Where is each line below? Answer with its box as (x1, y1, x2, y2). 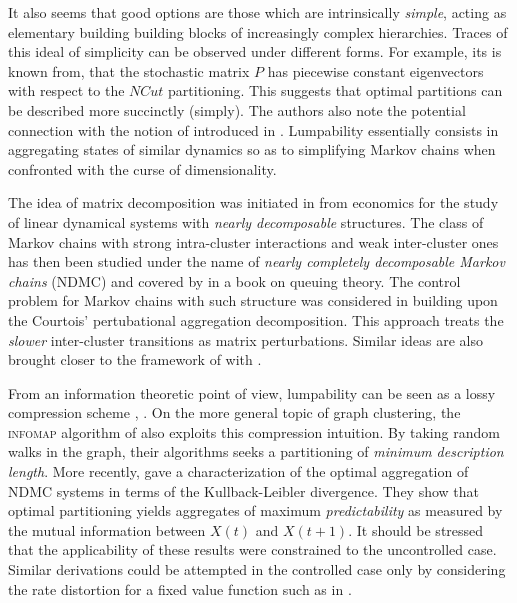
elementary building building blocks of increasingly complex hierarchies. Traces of (8, 21, 508, 42)
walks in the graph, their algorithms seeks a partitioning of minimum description (8, 441, 504, 462)
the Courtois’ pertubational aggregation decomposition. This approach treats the (8, 309, 504, 330)
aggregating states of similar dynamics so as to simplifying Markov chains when (8, 139, 496, 160)
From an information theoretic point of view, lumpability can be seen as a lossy (8, 382, 496, 403)
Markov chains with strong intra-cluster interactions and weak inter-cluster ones (8, 231, 499, 252)
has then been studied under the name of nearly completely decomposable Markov (8, 251, 505, 272)
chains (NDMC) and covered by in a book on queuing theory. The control (8, 270, 461, 291)
